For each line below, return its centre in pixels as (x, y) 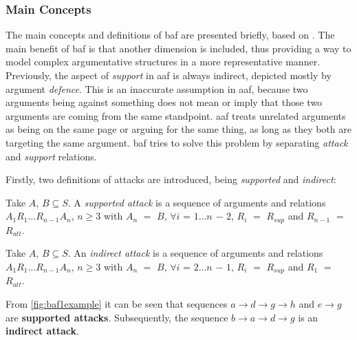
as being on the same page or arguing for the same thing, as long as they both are (178, 129)
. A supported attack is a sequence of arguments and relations (197, 202)
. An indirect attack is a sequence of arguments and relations (195, 253)
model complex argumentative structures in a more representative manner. (163, 62)
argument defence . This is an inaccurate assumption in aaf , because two (157, 88)
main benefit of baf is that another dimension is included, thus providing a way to (178, 48)
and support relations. (51, 156)
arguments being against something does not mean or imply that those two (164, 102)
